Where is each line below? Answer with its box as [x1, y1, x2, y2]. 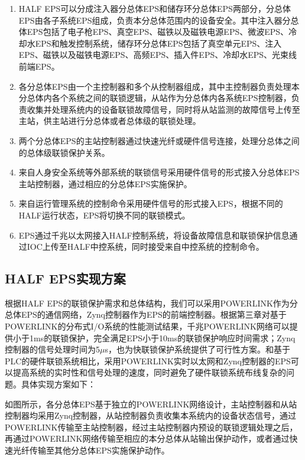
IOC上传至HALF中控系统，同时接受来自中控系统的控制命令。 [27, 240, 264, 253]
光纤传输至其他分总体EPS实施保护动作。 [12, 444, 170, 456]
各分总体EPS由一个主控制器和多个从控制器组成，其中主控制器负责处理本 [18, 80, 300, 92]
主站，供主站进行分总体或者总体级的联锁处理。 [18, 115, 201, 127]
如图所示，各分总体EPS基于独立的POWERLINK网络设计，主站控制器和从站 [5, 397, 297, 410]
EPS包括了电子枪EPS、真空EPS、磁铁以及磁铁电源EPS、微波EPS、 [27, 25, 289, 38]
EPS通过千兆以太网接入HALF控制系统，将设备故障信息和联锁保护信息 [18, 229, 290, 241]
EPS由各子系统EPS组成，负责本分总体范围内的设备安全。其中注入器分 [18, 14, 291, 26]
